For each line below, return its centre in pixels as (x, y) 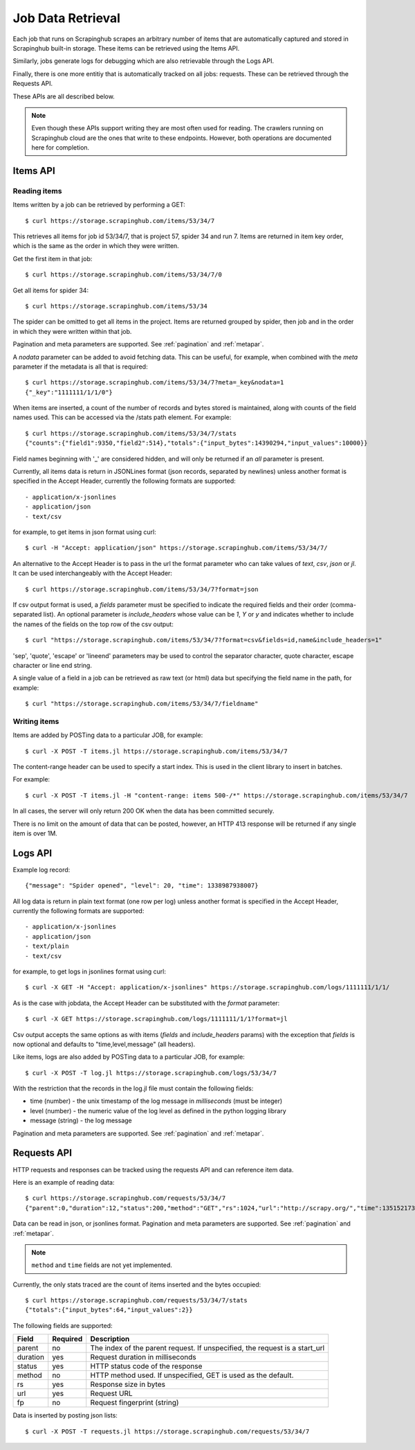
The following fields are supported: (63, 1325)
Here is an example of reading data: (64, 1182)
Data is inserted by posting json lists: (65, 1415)
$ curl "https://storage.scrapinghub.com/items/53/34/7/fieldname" (142, 704)
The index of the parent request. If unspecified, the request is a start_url (207, 1348)
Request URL (111, 1394)
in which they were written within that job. (72, 331)
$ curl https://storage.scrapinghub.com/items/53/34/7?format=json (142, 589)
